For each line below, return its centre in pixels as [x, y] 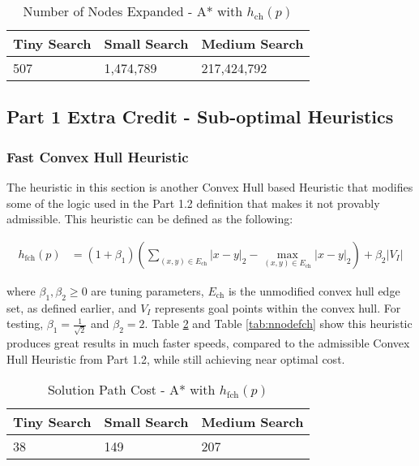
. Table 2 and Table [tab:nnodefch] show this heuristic [278, 324]
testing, [25, 324]
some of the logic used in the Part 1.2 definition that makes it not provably [193, 203]
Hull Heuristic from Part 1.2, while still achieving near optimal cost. [176, 358]
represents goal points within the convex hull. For [278, 307]
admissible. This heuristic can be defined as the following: [150, 219]
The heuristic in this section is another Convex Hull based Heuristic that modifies [210, 187]
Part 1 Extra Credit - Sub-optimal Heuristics [200, 116]
